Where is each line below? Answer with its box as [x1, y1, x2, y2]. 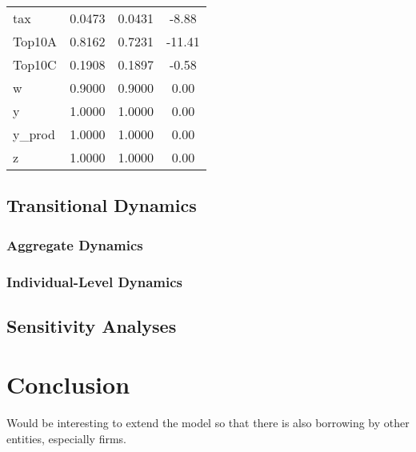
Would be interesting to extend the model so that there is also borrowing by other [6, 414, 410, 431]
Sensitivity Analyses [6, 313, 177, 338]
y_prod [13, 125, 55, 143]
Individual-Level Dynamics [6, 271, 183, 291]
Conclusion [6, 368, 130, 401]
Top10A [13, 32, 58, 50]
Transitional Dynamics [6, 193, 197, 218]
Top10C [13, 55, 57, 74]
